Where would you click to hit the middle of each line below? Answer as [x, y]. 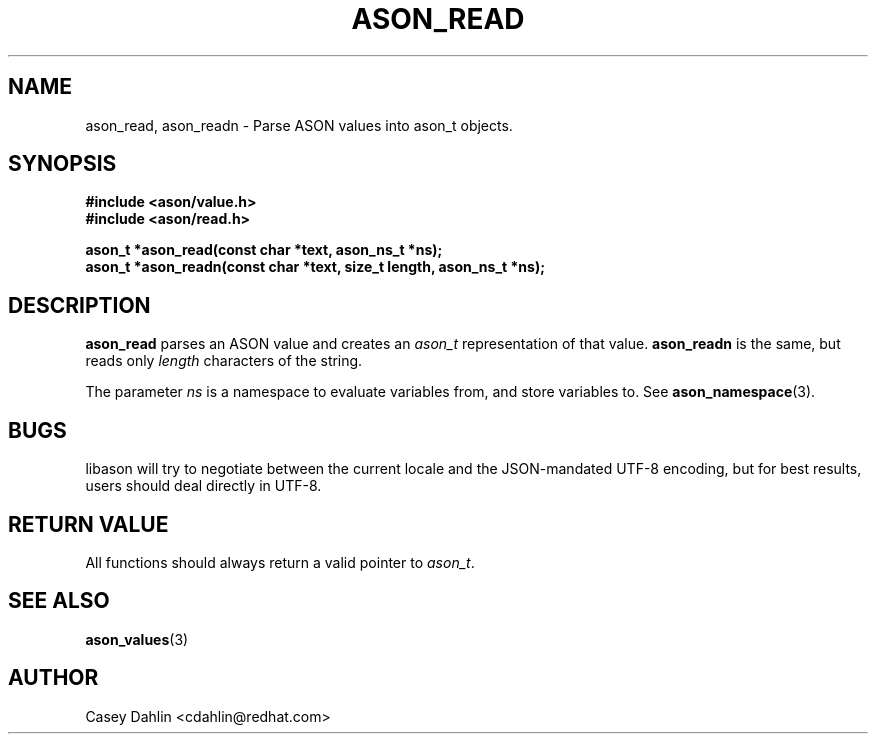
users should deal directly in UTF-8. [203, 486]
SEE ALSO [59, 601]
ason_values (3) [137, 639]
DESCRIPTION [79, 305]
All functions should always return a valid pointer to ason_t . [280, 562]
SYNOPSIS [62, 164]
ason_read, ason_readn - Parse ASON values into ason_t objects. [299, 125]
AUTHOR [53, 678]
